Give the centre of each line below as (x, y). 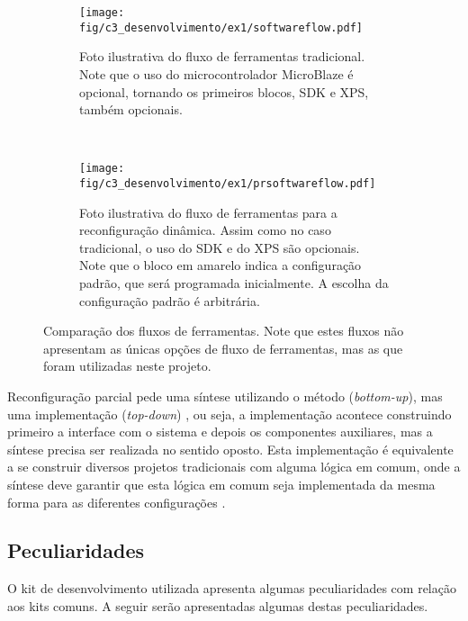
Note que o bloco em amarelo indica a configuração (220, 265)
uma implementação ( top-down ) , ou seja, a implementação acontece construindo (229, 414)
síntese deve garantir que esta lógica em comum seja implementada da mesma (221, 484)
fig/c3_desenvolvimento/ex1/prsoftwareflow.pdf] (228, 183)
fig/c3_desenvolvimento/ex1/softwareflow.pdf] (221, 27)
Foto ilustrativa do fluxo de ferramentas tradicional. (222, 56)
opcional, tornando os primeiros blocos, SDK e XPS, (224, 91)
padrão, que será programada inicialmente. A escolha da (234, 282)
